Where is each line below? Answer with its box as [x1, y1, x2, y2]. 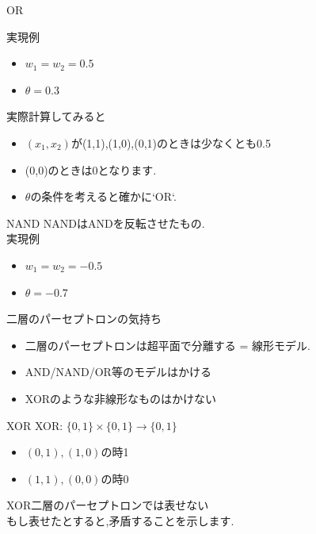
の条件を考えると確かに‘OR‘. [30, 188, 177, 205]
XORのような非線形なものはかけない [25, 390, 217, 406]
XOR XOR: [6, 417, 63, 433]
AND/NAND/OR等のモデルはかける [25, 363, 211, 380]
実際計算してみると [6, 108, 106, 125]
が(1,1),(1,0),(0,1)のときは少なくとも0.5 [70, 134, 271, 151]
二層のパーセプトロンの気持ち [6, 310, 162, 327]
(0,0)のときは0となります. [25, 161, 157, 178]
